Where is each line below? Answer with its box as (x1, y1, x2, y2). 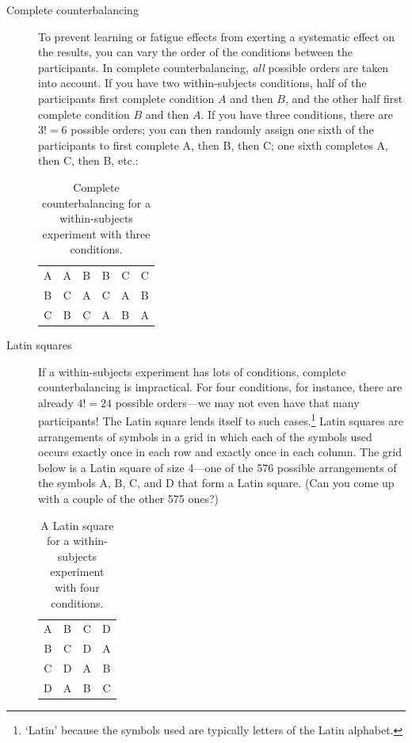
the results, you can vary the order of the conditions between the (38, 44, 353, 60)
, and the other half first (284, 90, 403, 106)
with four (55, 578, 100, 595)
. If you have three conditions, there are (200, 105, 393, 122)
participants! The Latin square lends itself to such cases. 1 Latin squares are (38, 410, 403, 429)
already (38, 394, 74, 410)
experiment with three (42, 225, 151, 242)
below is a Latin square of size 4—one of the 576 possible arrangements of (38, 459, 397, 475)
